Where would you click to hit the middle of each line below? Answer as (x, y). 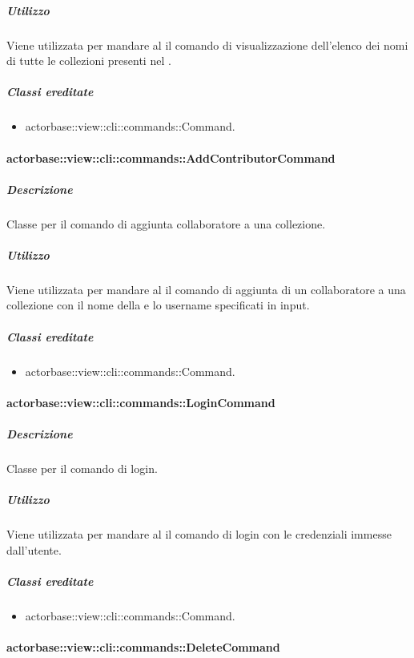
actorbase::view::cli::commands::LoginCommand (141, 402)
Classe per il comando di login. (82, 468)
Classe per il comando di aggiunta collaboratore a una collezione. (166, 223)
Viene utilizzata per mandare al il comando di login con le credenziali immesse (199, 534)
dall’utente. (34, 549)
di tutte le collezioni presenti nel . (89, 61)
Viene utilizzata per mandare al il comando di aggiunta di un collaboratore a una (206, 289)
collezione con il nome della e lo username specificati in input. (158, 305)
